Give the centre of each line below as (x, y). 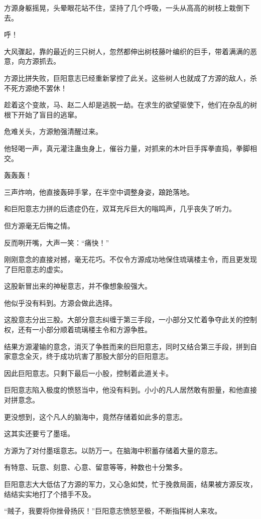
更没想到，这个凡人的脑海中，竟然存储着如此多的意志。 (95, 416)
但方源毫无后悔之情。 (39, 225)
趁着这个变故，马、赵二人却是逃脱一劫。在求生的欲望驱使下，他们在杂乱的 (127, 105)
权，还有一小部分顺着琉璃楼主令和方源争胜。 (78, 330)
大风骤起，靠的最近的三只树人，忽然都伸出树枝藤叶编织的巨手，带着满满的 (127, 51)
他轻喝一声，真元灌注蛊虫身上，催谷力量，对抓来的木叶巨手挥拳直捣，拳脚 (127, 148)
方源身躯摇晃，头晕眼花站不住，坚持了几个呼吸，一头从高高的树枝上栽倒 (123, 8)
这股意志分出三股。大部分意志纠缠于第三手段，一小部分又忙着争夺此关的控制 (130, 319)
